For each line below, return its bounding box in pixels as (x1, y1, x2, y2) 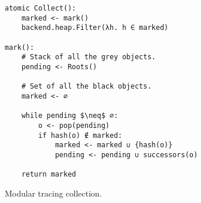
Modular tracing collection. (5, 187, 102, 199)
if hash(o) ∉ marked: (38, 131, 122, 140)
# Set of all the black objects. (21, 82, 152, 91)
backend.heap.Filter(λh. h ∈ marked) (21, 23, 169, 32)
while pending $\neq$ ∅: (21, 111, 118, 120)
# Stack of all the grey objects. (21, 53, 156, 62)
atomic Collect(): (5, 4, 76, 12)
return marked (21, 170, 76, 179)
